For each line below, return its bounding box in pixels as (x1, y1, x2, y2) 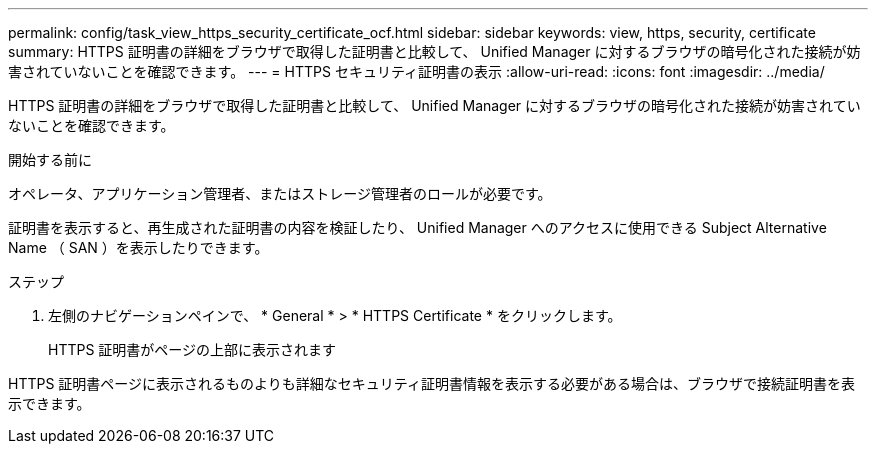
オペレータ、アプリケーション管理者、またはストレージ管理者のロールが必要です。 (8, 185, 552, 202)
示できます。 (8, 395, 91, 412)
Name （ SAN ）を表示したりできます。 (8, 239, 269, 256)
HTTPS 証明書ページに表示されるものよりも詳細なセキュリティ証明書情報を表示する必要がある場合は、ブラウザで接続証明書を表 (8, 375, 855, 392)
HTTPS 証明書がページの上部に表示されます (48, 341, 337, 358)
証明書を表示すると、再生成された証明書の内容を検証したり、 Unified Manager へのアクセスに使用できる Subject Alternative (8, 219, 827, 236)
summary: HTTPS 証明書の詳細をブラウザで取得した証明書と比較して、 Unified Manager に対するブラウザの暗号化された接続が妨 (8, 43, 861, 60)
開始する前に (8, 151, 92, 168)
